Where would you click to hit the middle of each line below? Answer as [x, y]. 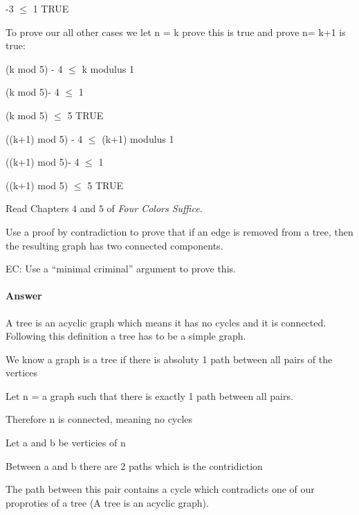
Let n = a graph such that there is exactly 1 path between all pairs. [149, 395]
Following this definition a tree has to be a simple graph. [126, 336]
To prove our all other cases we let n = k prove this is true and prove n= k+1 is [176, 32]
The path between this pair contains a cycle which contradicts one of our [160, 489]
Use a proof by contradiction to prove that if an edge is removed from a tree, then [179, 231]
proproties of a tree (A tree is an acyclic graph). [107, 502]
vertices [21, 373]
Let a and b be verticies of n [66, 443]
